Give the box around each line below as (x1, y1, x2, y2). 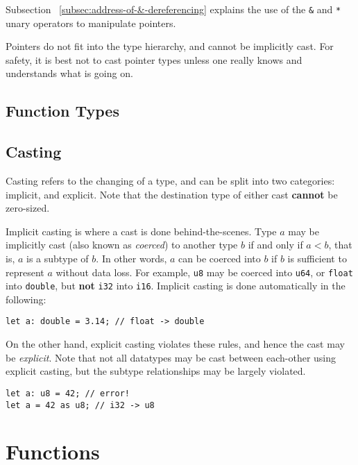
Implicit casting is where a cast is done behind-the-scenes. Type (6, 223, 277, 238)
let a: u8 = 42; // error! (6, 388, 130, 398)
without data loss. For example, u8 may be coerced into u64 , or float (56, 264, 353, 279)
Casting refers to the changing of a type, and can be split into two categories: (6, 174, 335, 188)
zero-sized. (6, 201, 50, 215)
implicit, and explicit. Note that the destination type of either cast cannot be (6, 187, 338, 201)
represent (6, 264, 44, 279)
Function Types (6, 100, 119, 121)
